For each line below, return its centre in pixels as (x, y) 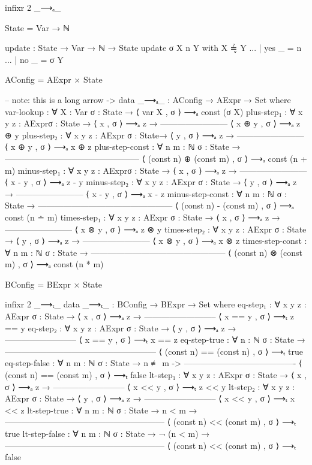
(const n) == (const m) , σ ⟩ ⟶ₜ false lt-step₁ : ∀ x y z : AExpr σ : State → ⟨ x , (156, 375)
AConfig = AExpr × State (54, 79)
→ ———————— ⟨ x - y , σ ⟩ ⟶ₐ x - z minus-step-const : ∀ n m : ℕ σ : (146, 193)
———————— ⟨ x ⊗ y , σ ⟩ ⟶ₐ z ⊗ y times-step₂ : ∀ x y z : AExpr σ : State (156, 229)
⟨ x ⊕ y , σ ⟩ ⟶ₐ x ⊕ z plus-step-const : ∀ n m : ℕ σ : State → (123, 147)
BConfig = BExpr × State (54, 284)
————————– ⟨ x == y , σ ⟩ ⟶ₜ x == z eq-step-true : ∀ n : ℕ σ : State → (155, 339)
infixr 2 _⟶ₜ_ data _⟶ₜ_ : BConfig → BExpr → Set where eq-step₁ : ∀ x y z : (156, 304)
